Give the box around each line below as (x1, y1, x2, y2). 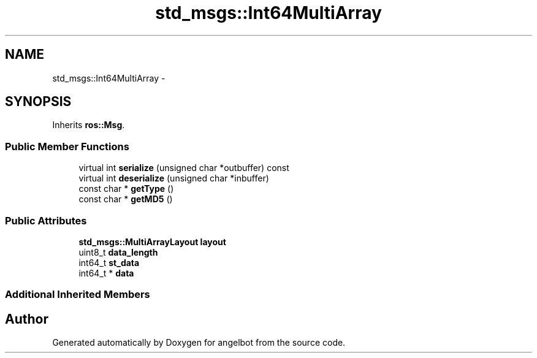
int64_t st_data (78, 257, 140, 268)
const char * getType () (78, 183, 174, 194)
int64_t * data (78, 267, 134, 278)
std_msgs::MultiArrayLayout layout (78, 236, 226, 247)
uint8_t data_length (78, 246, 158, 257)
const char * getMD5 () (78, 194, 173, 205)
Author (5, 311, 48, 327)
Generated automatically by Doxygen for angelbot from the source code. (52, 337, 346, 348)
